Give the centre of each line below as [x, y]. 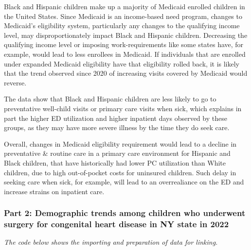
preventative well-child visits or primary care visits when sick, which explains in [123, 108]
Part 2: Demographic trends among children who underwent [125, 213]
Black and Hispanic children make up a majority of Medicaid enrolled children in [125, 6]
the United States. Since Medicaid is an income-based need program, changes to [123, 16]
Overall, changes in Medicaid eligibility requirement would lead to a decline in [120, 143]
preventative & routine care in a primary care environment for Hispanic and [117, 153]
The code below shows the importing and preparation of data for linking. [111, 242]
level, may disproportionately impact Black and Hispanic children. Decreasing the [126, 35]
